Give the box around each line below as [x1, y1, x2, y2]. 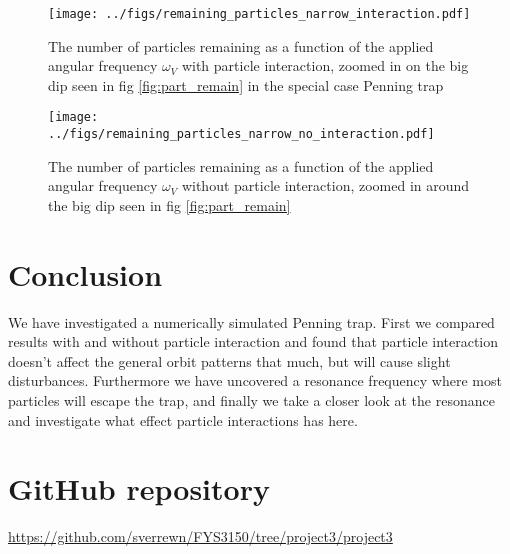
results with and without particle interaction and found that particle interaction [8, 331, 499, 352]
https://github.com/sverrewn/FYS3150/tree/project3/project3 [8, 526, 393, 547]
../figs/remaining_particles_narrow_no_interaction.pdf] [48, 127, 435, 142]
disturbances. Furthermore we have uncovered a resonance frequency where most [8, 370, 502, 391]
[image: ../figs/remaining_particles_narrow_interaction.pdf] [48, 7, 471, 21]
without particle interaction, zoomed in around [181, 175, 470, 196]
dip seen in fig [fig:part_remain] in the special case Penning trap [48, 74, 444, 95]
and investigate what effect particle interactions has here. [8, 409, 358, 430]
